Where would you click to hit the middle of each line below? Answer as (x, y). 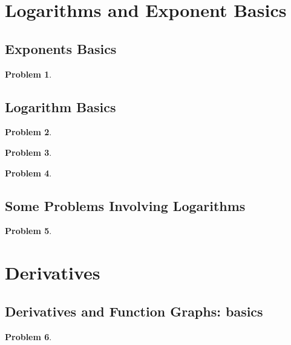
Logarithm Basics (60, 106)
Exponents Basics (61, 48)
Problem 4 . (28, 172)
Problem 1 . (28, 74)
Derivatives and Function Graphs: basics (134, 311)
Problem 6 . (28, 336)
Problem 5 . (28, 231)
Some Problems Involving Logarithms (125, 205)
